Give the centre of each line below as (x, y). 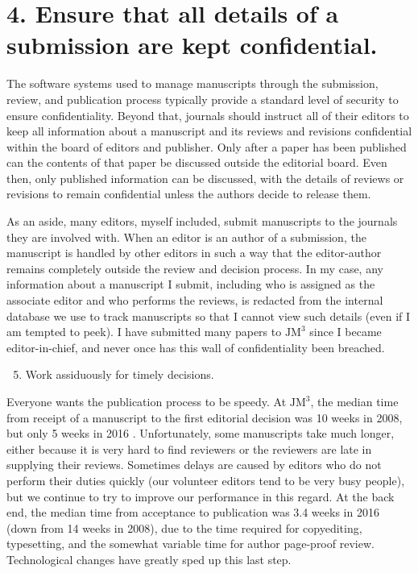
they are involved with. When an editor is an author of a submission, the (186, 237)
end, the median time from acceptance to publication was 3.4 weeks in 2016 (193, 512)
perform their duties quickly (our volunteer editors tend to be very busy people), (206, 480)
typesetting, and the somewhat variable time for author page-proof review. (190, 544)
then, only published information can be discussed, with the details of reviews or (205, 178)
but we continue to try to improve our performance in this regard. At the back (201, 496)
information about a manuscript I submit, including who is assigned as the (191, 284)
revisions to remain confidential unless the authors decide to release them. (189, 194)
